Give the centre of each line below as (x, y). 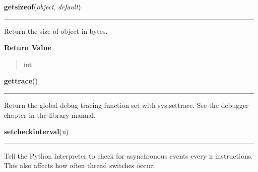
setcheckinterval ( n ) (36, 131)
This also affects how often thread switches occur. (80, 165)
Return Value (28, 47)
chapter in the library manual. (50, 115)
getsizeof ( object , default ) (42, 6)
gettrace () (21, 81)
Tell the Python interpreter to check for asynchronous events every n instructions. (129, 155)
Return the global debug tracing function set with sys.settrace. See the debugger (126, 105)
